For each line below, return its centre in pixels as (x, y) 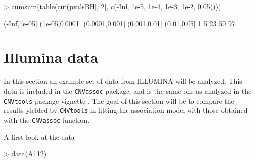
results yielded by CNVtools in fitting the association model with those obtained (126, 110)
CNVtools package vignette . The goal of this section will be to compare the (119, 100)
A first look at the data (39, 136)
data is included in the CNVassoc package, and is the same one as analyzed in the (128, 90)
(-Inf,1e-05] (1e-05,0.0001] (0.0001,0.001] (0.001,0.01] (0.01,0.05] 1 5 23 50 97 (120, 23)
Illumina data (51, 57)
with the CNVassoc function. (47, 120)
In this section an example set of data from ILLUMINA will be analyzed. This (123, 81)
